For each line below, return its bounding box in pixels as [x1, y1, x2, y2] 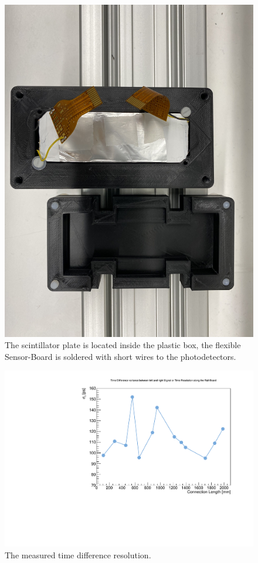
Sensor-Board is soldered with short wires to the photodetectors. [5, 350, 236, 362]
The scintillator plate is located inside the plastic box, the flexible [5, 339, 241, 351]
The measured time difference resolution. [5, 548, 151, 561]
